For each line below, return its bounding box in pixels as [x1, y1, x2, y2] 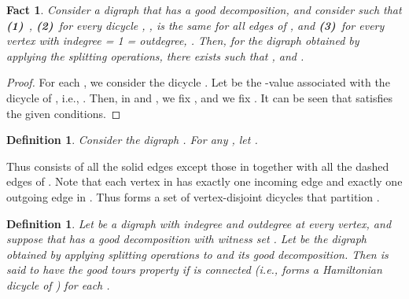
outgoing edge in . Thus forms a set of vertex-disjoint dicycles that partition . [6, 188, 380, 205]
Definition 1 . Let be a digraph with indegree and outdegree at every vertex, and [6, 215, 392, 231]
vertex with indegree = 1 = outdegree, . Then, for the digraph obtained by [6, 32, 359, 49]
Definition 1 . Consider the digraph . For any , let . [6, 131, 258, 148]
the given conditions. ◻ [6, 105, 121, 121]
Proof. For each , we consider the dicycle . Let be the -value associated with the [6, 74, 390, 90]
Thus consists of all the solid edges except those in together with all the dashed [6, 157, 389, 174]
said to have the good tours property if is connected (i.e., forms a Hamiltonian [6, 261, 382, 278]
